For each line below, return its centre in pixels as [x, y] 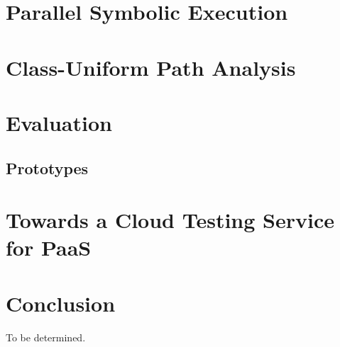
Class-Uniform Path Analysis [151, 67]
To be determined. [46, 337]
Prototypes [47, 167]
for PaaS [49, 248]
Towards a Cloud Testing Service [170, 220]
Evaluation [59, 122]
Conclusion [61, 303]
